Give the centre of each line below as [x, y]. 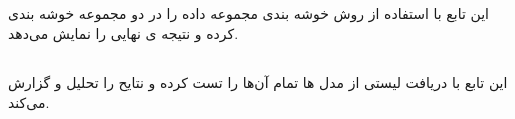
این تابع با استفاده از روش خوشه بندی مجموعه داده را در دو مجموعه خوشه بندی [248, 13]
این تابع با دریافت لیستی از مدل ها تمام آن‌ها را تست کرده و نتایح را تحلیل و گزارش [258, 81]
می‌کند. [29, 101]
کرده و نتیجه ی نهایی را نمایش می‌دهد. [123, 32]
